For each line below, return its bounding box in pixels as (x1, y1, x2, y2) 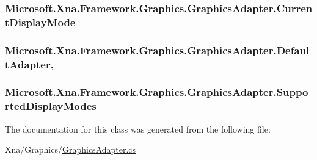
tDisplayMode (5, 14, 76, 29)
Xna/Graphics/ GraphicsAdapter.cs (5, 143, 136, 156)
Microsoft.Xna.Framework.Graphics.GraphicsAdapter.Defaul (5, 42, 310, 57)
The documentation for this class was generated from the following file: (5, 122, 271, 135)
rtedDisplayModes (5, 98, 97, 114)
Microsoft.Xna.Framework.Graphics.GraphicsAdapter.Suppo (5, 84, 308, 100)
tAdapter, (5, 56, 54, 71)
